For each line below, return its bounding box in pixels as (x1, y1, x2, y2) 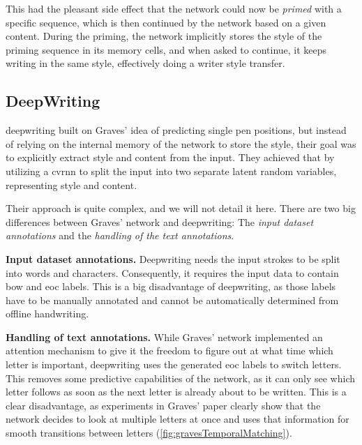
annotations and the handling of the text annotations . (6, 228, 234, 243)
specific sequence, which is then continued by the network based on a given (6, 15, 326, 29)
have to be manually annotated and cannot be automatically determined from (6, 292, 339, 307)
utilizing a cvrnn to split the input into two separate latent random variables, (6, 163, 337, 178)
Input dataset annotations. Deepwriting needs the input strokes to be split (6, 251, 340, 266)
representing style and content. (6, 177, 137, 192)
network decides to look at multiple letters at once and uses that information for (6, 412, 349, 426)
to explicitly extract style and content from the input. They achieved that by (6, 150, 335, 165)
